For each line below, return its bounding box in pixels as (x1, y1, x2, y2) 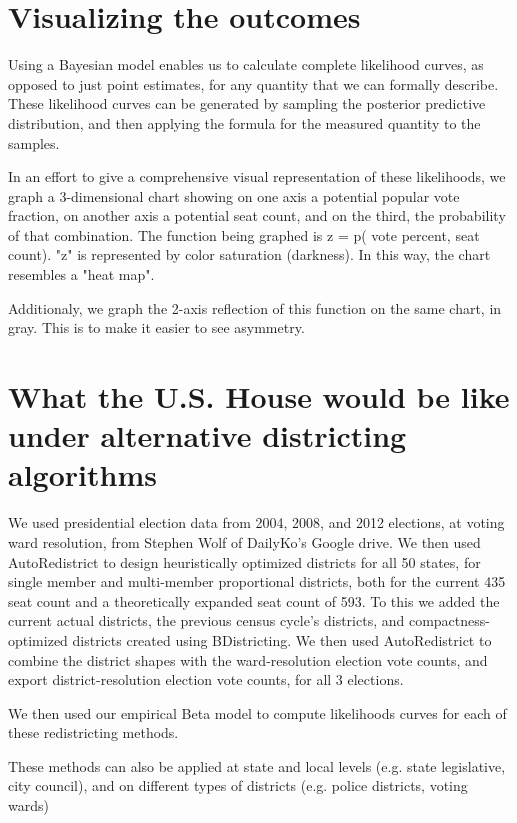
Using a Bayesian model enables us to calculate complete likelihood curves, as (8, 54, 484, 75)
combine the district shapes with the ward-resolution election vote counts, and (8, 649, 488, 670)
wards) (8, 795, 49, 816)
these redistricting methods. (8, 722, 179, 743)
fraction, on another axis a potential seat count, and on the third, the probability (8, 205, 506, 226)
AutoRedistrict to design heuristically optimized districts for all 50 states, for (8, 551, 481, 572)
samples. (8, 132, 60, 153)
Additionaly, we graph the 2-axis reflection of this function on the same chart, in (8, 297, 502, 318)
